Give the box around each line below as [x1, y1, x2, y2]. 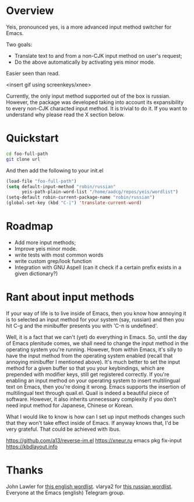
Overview [6, 4, 54, 18]
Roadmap [6, 220, 54, 233]
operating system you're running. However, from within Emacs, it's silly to [6, 346, 182, 353]
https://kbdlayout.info [6, 443, 58, 450]
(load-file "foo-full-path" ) [6, 178, 77, 184]
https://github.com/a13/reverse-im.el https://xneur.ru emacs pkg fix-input [6, 437, 182, 444]
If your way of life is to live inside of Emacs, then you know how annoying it [6, 310, 186, 317]
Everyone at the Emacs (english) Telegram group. [6, 489, 125, 496]
